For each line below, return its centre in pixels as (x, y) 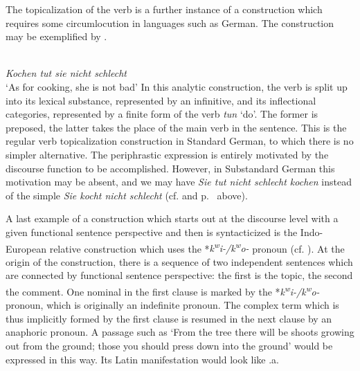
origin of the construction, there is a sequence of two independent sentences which (179, 261)
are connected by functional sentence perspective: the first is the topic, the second (179, 275)
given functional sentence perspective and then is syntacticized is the (152, 232)
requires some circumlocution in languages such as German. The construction (170, 22)
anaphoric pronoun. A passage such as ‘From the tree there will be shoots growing (180, 332)
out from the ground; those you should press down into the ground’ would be (169, 345)
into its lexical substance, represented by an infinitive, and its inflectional (161, 100)
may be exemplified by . (56, 36)
